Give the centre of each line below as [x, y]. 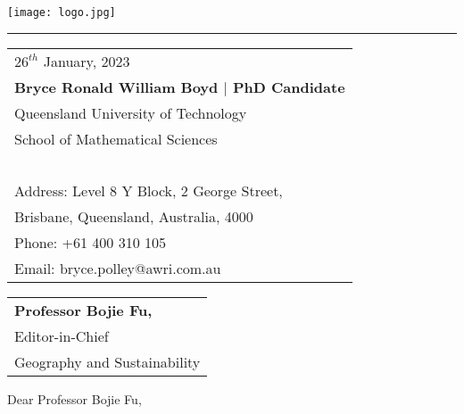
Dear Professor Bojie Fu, [75, 398]
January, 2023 [87, 61]
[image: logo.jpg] [62, 12]
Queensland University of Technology [131, 112]
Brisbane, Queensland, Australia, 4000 [134, 216]
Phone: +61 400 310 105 [91, 242]
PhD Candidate [289, 87]
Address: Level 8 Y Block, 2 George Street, [149, 190]
